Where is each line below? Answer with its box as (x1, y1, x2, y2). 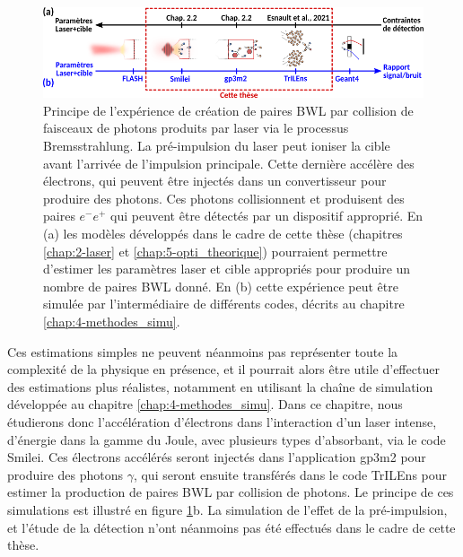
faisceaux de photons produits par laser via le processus (43, 118, 349, 137)
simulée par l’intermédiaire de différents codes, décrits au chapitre (43, 294, 405, 313)
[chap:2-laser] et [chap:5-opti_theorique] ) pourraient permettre (43, 241, 388, 260)
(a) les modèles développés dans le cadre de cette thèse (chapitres (43, 224, 403, 243)
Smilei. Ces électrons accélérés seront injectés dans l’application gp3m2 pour (7, 448, 426, 466)
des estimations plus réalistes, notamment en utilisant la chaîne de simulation (7, 377, 433, 396)
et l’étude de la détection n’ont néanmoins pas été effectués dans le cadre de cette (7, 518, 456, 536)
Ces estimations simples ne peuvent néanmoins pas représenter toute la (7, 342, 398, 361)
